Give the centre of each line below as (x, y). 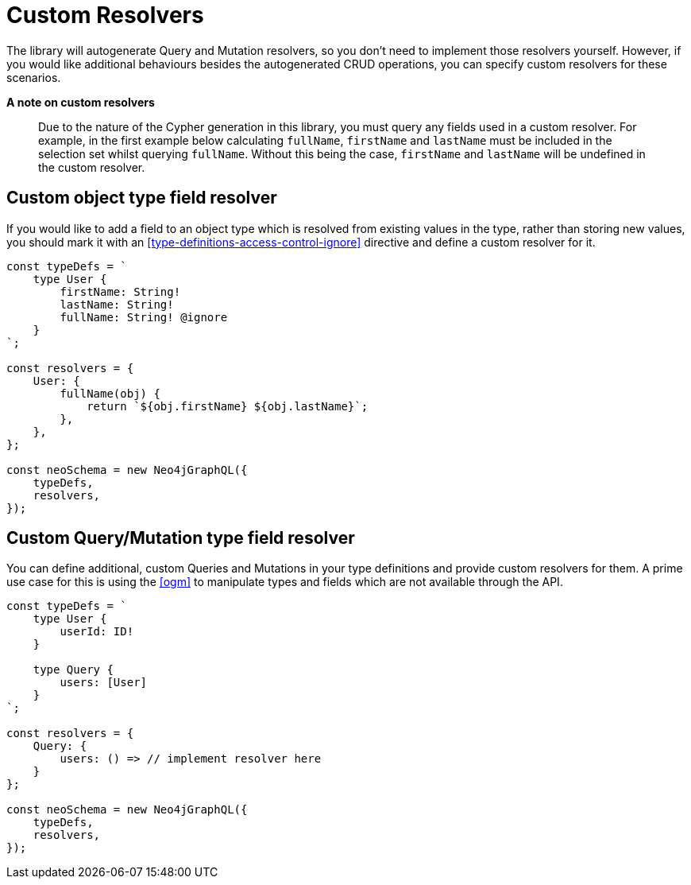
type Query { (73, 670)
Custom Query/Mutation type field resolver (181, 538)
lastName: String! (117, 304)
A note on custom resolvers (81, 102)
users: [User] (104, 683)
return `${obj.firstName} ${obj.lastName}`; (228, 406)
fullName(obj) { (110, 393)
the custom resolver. (92, 167)
